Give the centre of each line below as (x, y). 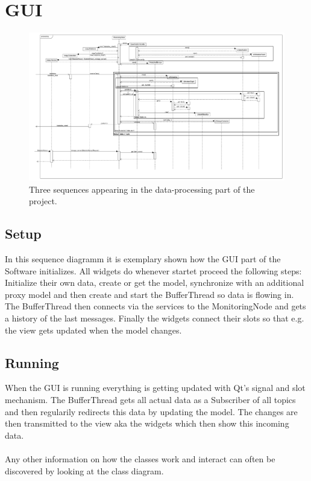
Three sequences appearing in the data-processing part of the (142, 189)
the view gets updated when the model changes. (93, 330)
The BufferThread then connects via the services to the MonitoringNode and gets (155, 306)
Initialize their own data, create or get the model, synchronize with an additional (155, 282)
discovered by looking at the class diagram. (84, 470)
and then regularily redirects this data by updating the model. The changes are (151, 411)
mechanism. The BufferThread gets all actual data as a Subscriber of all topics (150, 399)
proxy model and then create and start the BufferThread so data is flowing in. (149, 294)
